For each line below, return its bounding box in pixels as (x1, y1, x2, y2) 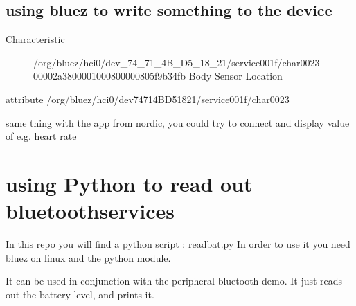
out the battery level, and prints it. (6, 287, 154, 301)
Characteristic (6, 32, 65, 46)
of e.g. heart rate (6, 129, 77, 143)
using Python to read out (6, 169, 253, 197)
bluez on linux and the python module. (6, 250, 171, 264)
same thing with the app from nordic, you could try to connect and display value (6, 115, 350, 129)
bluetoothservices (6, 197, 175, 225)
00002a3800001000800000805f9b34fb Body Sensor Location (33, 69, 283, 83)
